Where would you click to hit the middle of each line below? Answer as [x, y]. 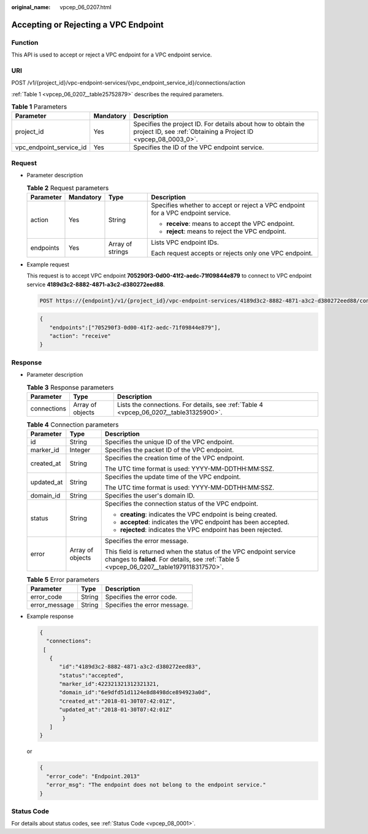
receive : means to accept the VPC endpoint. [231, 223]
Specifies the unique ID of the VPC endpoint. [169, 442]
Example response [50, 616]
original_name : [31, 7]
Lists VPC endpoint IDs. [185, 242]
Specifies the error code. [141, 597]
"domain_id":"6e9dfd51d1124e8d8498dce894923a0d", [135, 693]
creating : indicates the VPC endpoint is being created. [199, 514]
